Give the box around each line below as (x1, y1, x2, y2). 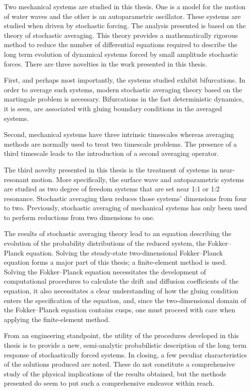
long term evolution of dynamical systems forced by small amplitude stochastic (4, 49, 238, 59)
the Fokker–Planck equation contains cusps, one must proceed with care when (4, 305, 235, 315)
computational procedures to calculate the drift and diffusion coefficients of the (4, 276, 239, 286)
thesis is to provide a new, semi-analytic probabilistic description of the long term (4, 340, 247, 350)
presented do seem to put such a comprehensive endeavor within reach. (4, 378, 215, 388)
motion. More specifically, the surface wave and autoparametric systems (31, 174, 244, 184)
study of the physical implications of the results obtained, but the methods (4, 368, 226, 378)
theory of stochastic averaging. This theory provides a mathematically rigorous (4, 30, 238, 40)
